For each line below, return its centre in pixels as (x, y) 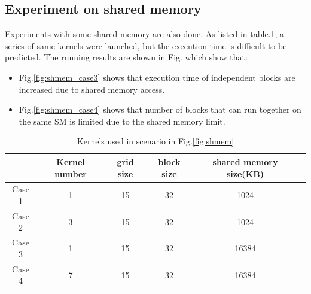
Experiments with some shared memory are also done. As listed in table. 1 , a (145, 34)
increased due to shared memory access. (92, 89)
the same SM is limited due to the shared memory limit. (122, 121)
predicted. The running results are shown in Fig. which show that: (126, 57)
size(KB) (245, 173)
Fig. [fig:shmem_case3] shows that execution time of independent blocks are (157, 77)
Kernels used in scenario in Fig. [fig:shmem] (155, 141)
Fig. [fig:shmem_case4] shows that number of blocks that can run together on (160, 109)
